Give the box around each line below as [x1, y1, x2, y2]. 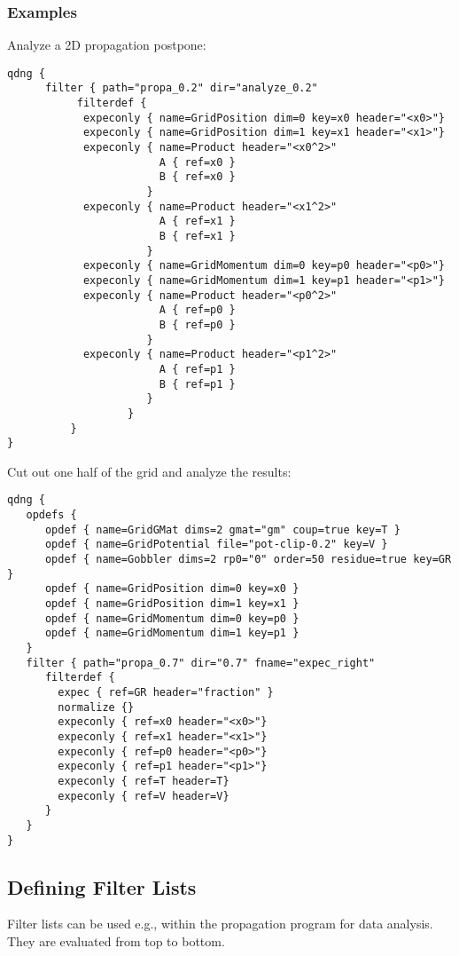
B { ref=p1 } [159, 377, 236, 391]
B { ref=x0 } [159, 170, 236, 184]
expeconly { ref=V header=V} [58, 789, 229, 802]
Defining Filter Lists [7, 873, 197, 900]
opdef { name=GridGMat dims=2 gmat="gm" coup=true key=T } [44, 523, 401, 536]
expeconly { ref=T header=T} [58, 774, 229, 787]
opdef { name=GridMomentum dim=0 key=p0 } [44, 612, 300, 625]
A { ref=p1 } [159, 362, 236, 375]
